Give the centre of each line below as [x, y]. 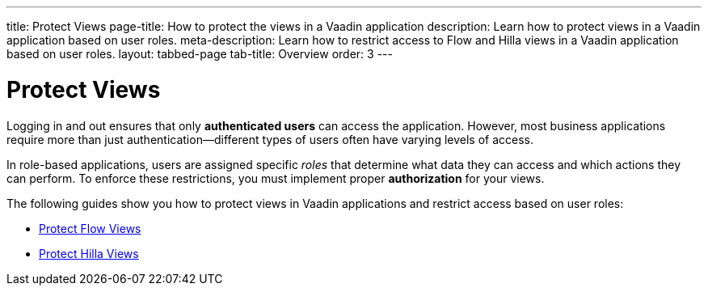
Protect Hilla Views [89, 253]
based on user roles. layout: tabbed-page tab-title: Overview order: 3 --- [200, 54]
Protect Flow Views [90, 228]
